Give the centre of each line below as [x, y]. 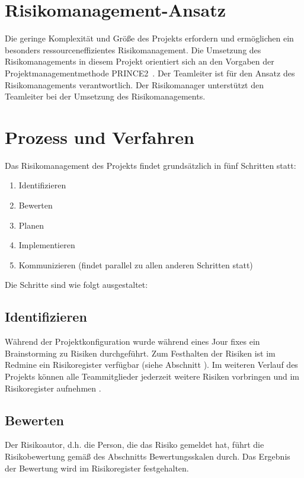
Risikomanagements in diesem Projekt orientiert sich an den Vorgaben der [140, 61]
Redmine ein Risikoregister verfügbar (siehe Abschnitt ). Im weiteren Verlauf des [151, 365]
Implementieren [47, 245]
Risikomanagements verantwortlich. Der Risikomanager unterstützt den [135, 84]
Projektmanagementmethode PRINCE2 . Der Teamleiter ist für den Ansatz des [150, 73]
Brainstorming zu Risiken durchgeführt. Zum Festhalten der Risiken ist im [140, 353]
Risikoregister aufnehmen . [53, 388]
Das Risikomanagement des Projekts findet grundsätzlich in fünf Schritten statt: [151, 165]
